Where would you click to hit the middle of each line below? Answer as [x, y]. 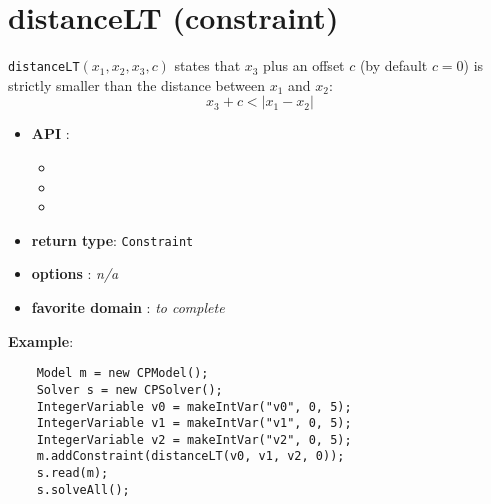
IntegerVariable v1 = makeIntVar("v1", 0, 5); [194, 423]
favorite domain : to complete [128, 307]
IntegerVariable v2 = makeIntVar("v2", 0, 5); [194, 439]
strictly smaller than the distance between [136, 84]
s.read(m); [72, 473]
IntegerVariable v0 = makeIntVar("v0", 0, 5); [194, 406]
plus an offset [304, 65]
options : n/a [75, 273]
